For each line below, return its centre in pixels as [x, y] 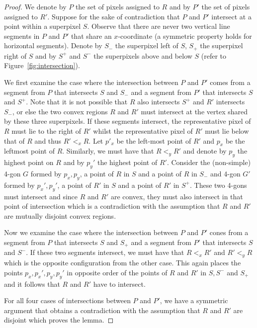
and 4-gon [225, 173]
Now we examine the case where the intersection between [91, 232]
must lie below [227, 130]
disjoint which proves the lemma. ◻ [59, 320]
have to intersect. [119, 284]
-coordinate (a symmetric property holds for [185, 36]
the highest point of [127, 162]
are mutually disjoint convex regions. [60, 215]
